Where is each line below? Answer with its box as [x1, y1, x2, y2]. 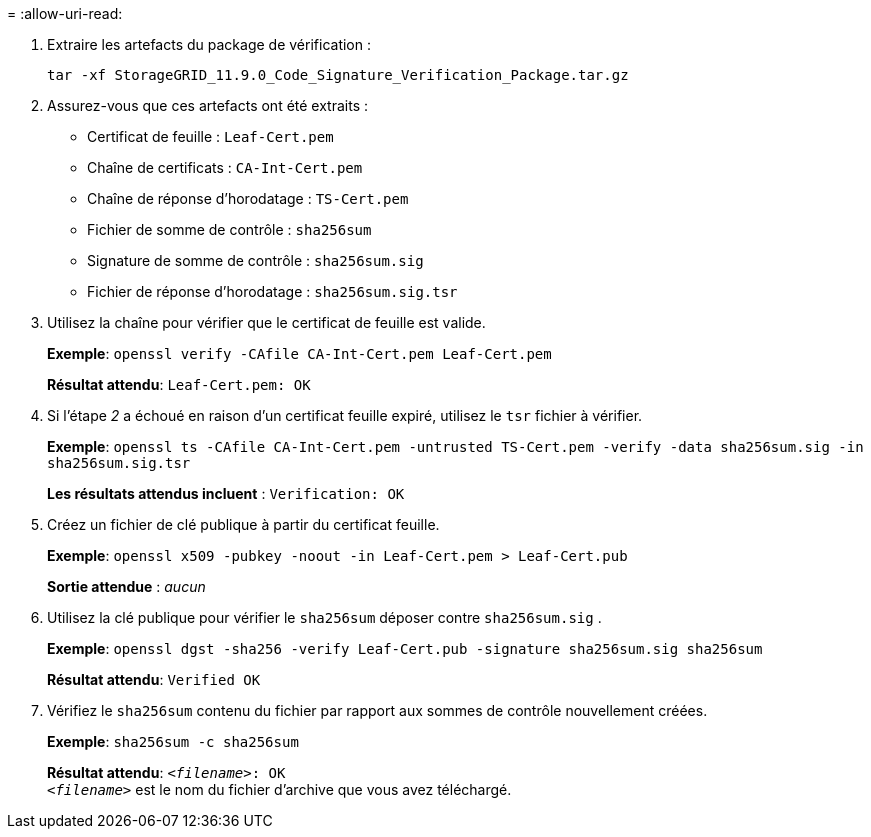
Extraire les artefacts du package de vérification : [47, 36, 371, 53]
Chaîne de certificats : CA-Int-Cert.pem [87, 159, 363, 176]
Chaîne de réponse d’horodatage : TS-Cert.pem [87, 190, 409, 207]
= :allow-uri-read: [7, 5, 123, 22]
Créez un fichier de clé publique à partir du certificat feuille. [47, 516, 440, 533]
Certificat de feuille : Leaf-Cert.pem [87, 128, 334, 145]
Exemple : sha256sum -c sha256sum [47, 733, 299, 750]
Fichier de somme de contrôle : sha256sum [87, 221, 372, 238]
